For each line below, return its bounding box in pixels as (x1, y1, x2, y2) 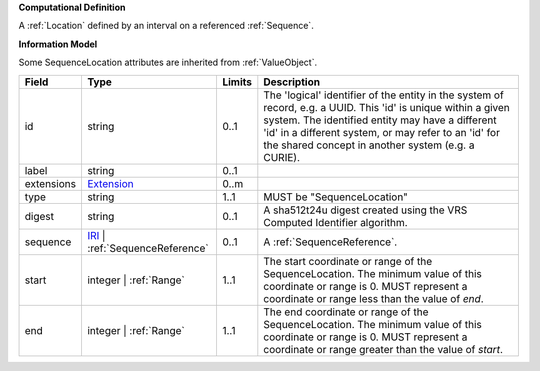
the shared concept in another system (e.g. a (263, 138, 475, 152)
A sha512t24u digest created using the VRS (263, 203, 468, 217)
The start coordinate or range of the (263, 254, 433, 268)
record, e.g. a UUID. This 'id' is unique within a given (263, 100, 510, 114)
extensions (24, 176, 77, 190)
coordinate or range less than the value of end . (263, 291, 484, 305)
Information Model (18, 38, 98, 50)
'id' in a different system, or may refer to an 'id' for (263, 125, 500, 139)
